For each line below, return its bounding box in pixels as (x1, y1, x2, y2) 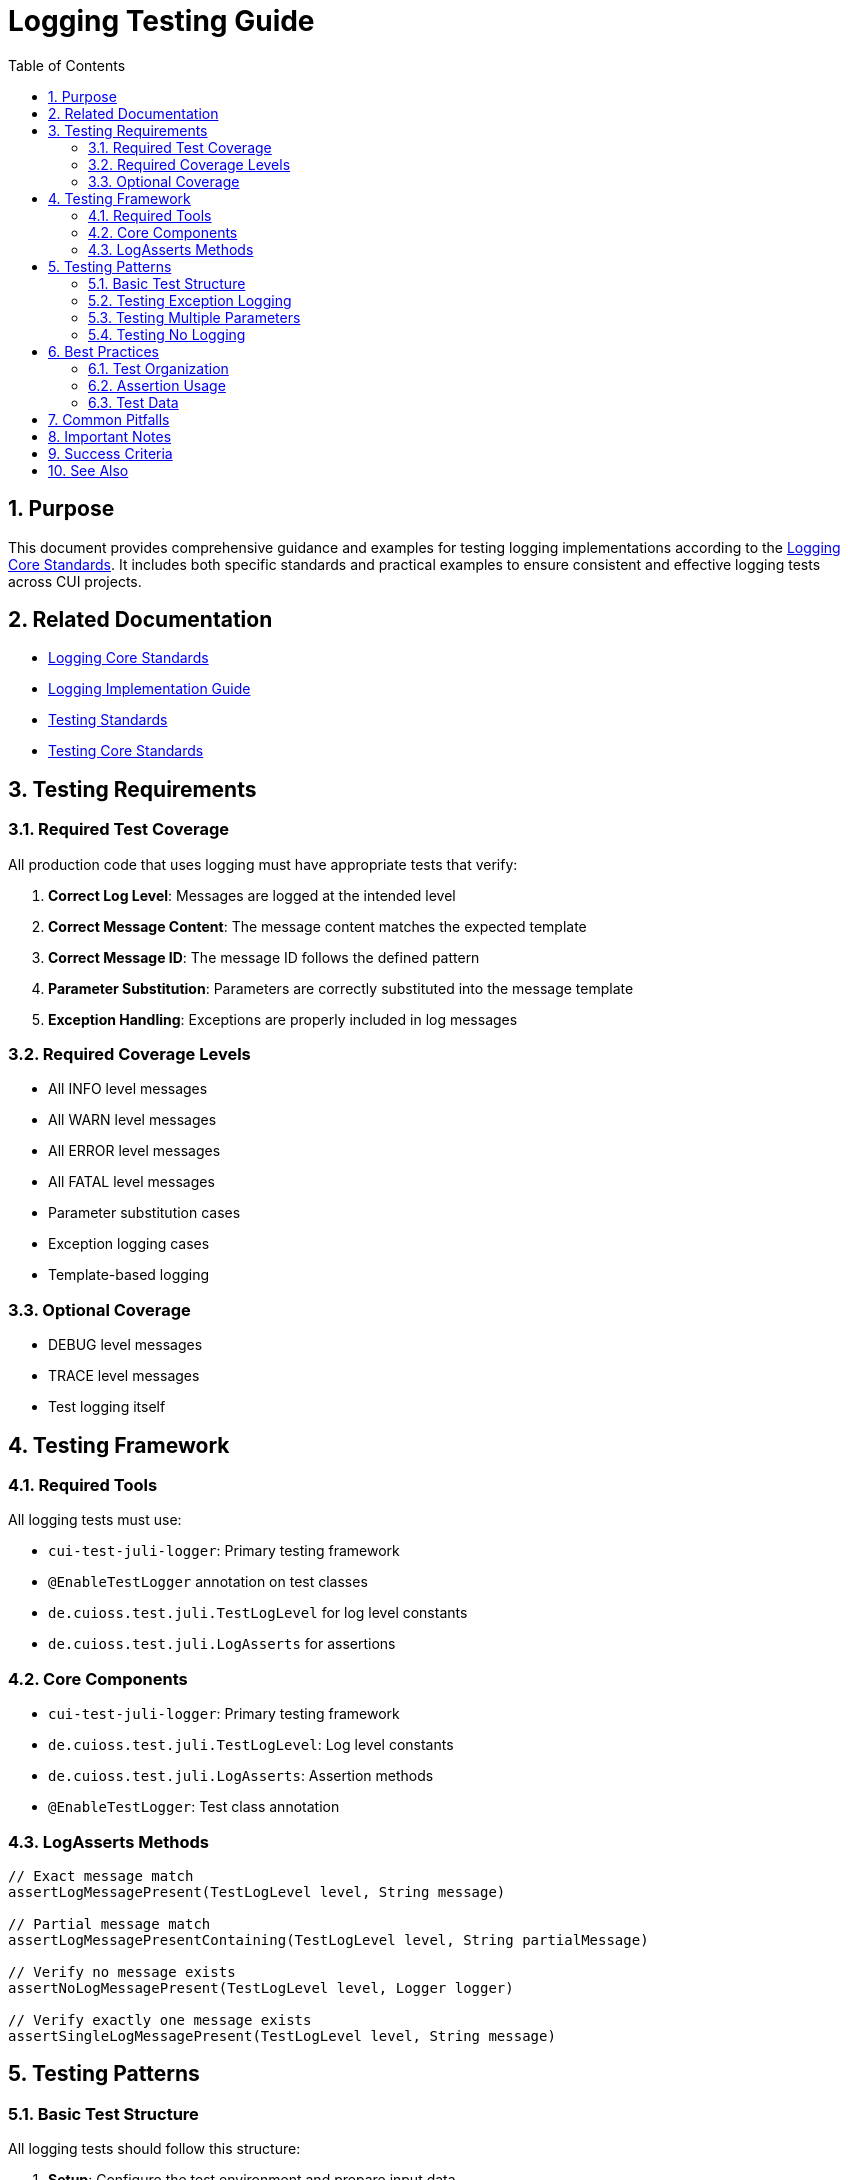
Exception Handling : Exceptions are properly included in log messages (48, 1010, 518, 1028)
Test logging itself (48, 1398, 166, 1416)
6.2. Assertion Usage (88, 376, 226, 394)
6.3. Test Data (88, 393, 179, 411)
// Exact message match (8, 1867, 194, 1884)
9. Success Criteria (48, 444, 173, 462)
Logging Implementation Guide (48, 680, 251, 698)
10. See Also (48, 461, 129, 479)
